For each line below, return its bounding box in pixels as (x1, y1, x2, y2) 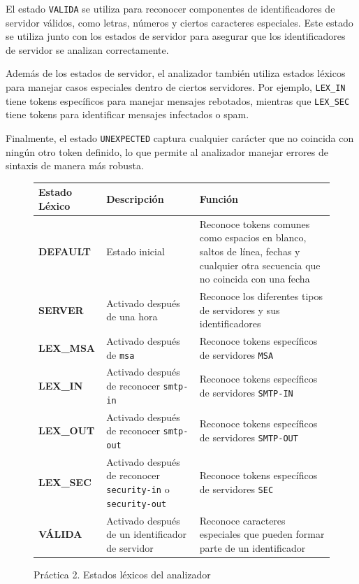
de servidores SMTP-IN (199, 385, 293, 399)
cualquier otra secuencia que (199, 257, 321, 272)
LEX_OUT (38, 423, 95, 438)
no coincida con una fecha (199, 271, 310, 286)
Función (199, 192, 239, 206)
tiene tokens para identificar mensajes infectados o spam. (6, 107, 249, 122)
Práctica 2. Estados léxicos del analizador (34, 567, 211, 581)
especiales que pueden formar (199, 527, 325, 541)
